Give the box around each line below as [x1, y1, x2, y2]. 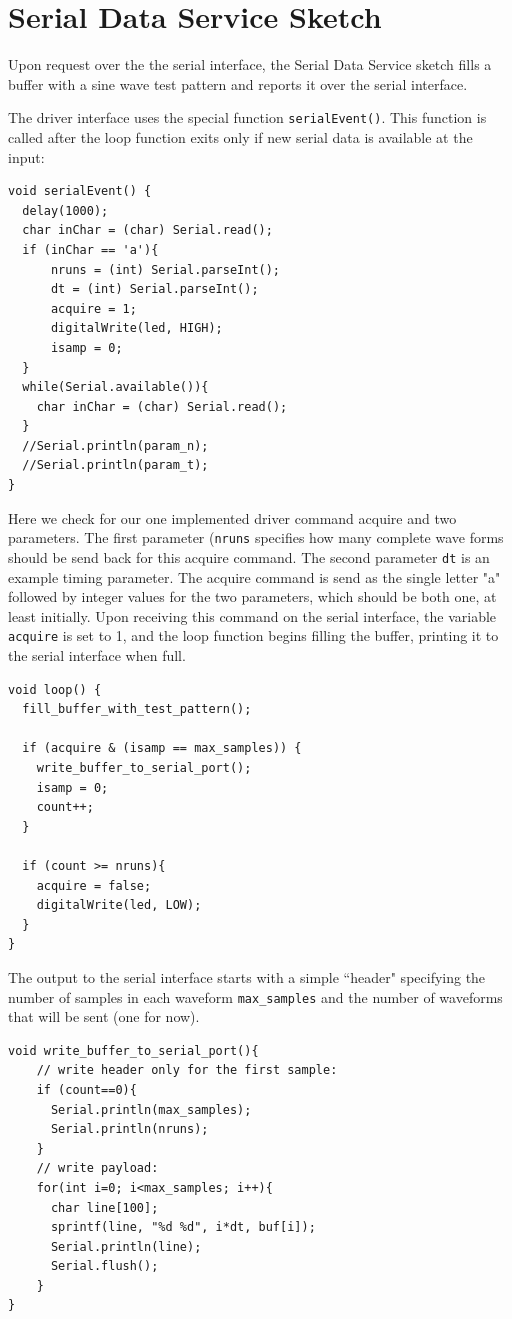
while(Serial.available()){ [22, 380, 209, 395]
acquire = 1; [50, 301, 137, 316]
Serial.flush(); [50, 1259, 159, 1274]
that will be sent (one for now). [8, 1006, 200, 1027]
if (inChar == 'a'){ [22, 242, 159, 257]
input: [8, 146, 45, 167]
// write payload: [36, 1161, 159, 1176]
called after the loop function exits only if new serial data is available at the [8, 126, 473, 147]
